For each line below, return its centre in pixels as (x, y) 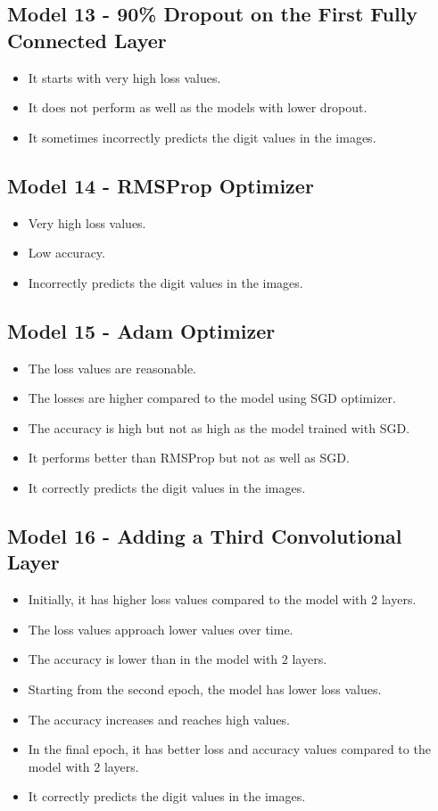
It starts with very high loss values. (124, 77)
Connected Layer (87, 40)
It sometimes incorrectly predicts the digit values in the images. (202, 137)
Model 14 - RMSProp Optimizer (161, 185)
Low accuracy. (66, 253)
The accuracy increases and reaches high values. (159, 719)
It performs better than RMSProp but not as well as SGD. (189, 458)
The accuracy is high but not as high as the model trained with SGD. (219, 427)
